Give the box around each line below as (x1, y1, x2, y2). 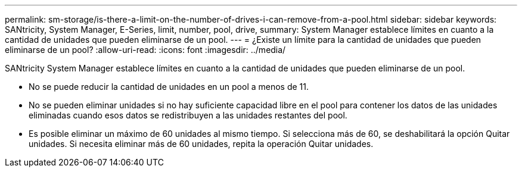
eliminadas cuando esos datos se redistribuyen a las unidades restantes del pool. (29, 110, 347, 120)
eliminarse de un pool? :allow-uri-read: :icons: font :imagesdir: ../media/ (5, 45, 286, 55)
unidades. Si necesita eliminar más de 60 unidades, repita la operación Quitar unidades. (29, 139, 374, 149)
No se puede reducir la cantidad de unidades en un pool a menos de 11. (29, 82, 309, 92)
